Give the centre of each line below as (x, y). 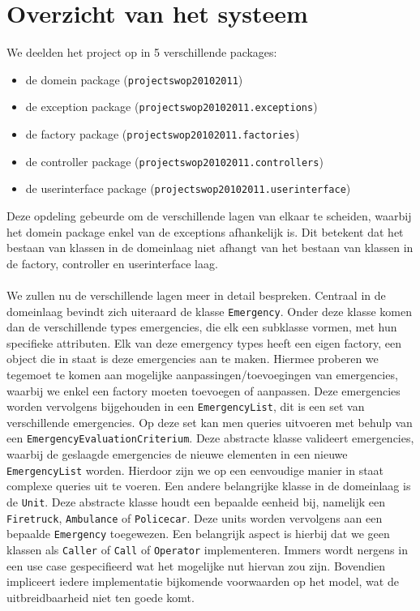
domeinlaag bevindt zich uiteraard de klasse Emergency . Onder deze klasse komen (210, 311)
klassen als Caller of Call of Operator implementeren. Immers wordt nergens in (207, 549)
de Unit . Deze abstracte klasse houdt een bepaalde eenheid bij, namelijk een (196, 501)
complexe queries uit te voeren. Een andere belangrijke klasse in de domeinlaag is (209, 486)
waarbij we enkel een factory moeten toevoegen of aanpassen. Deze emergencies (204, 390)
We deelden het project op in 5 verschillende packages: (142, 52)
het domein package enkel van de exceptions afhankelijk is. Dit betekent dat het (205, 231)
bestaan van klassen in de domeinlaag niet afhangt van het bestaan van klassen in (210, 248)
